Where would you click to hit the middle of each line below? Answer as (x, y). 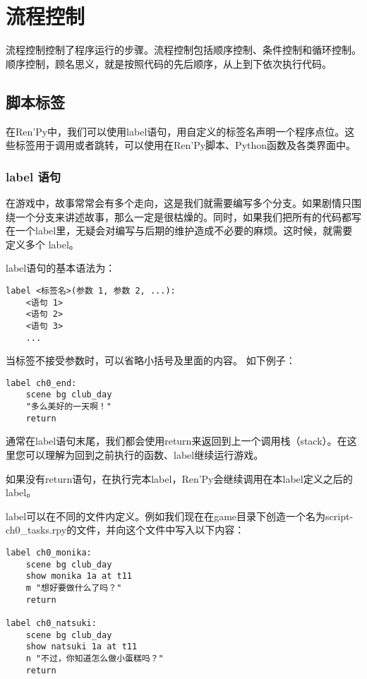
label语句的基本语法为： (61, 268)
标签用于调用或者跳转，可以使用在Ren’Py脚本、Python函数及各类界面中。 (186, 145)
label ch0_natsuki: (51, 623)
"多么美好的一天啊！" (68, 407)
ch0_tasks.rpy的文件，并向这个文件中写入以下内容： (125, 530)
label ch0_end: (41, 383)
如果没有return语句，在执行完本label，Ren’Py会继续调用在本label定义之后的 (179, 478)
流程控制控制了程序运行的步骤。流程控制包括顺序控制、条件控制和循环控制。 (183, 50)
